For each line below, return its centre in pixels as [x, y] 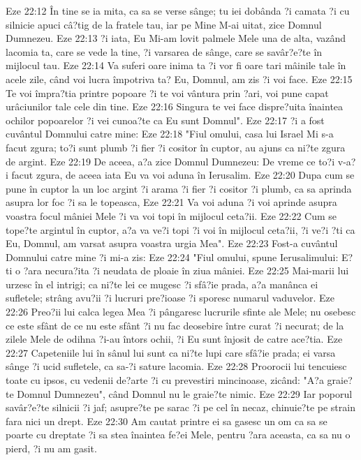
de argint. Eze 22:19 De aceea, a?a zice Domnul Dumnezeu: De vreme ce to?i [170, 161]
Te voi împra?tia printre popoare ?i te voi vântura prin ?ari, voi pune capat [167, 92]
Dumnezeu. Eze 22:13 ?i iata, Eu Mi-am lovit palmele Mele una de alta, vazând [176, 38]
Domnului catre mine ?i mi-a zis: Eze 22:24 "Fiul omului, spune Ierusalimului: [172, 257]
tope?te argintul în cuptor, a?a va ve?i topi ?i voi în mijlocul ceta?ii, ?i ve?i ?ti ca [180, 229]
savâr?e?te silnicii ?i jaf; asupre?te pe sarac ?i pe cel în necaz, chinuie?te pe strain [180, 407]
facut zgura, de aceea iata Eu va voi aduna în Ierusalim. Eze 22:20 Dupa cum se [183, 175]
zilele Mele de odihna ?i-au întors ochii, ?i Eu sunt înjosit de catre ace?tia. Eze [174, 339]
